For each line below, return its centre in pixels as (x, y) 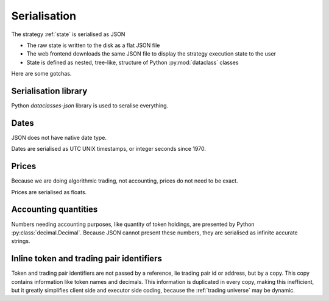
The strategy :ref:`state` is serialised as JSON (68, 34)
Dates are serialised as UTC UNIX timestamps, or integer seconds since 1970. (109, 149)
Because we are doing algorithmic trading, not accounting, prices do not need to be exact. (125, 181)
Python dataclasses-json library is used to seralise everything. (90, 106)
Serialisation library (49, 91)
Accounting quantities (55, 210)
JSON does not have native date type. (59, 137)
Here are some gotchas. (41, 74)
